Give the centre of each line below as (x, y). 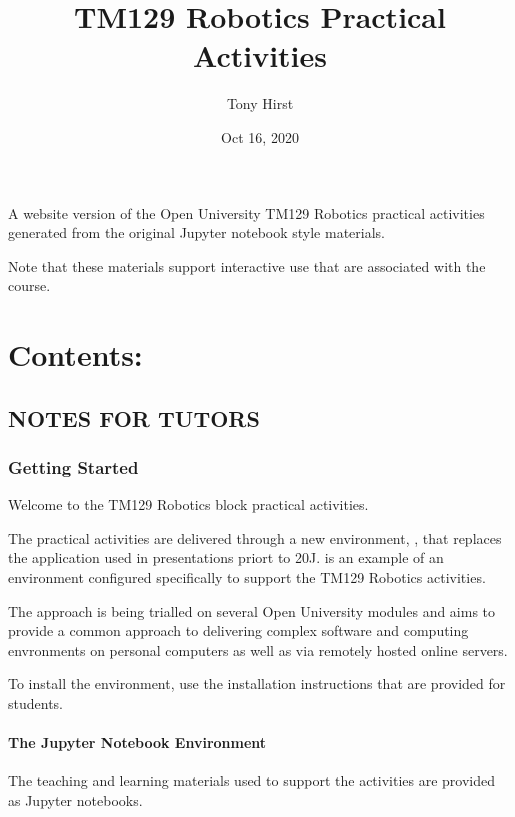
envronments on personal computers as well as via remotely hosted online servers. (258, 649)
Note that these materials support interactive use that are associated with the (247, 265)
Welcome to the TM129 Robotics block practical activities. (188, 504)
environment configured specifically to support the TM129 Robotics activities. (247, 577)
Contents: (75, 354)
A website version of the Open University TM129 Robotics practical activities (246, 212)
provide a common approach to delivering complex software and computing (238, 630)
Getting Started (73, 466)
